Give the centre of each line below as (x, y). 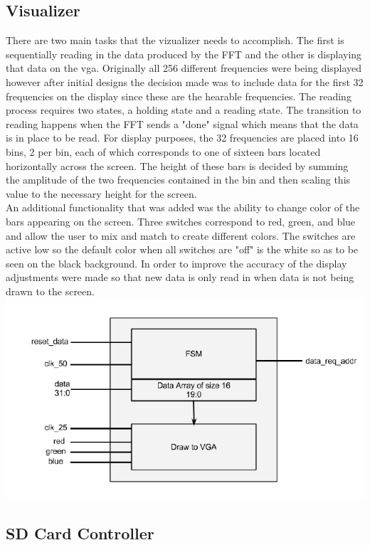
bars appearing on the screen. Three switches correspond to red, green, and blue (181, 221)
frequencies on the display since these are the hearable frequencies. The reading (179, 96)
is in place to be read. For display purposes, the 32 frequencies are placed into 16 (182, 138)
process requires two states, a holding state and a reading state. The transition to (184, 110)
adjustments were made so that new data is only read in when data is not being (180, 277)
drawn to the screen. (50, 291)
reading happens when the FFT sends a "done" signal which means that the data (182, 123)
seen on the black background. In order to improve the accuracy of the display (176, 263)
